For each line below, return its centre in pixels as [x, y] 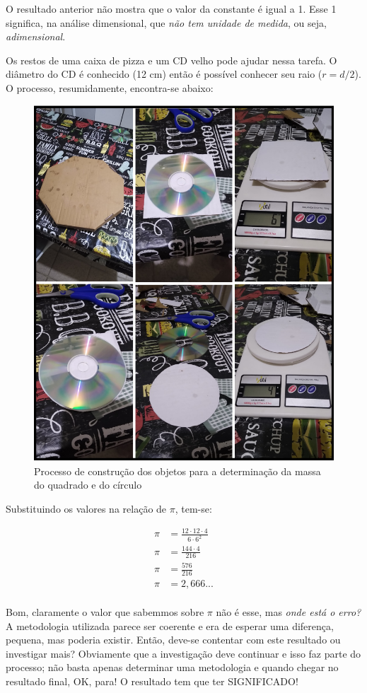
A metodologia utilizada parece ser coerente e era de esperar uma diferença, [170, 625]
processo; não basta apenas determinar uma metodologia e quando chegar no [172, 667]
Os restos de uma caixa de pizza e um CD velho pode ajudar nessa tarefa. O [171, 60]
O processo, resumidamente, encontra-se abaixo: [110, 87]
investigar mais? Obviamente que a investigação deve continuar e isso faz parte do [183, 653]
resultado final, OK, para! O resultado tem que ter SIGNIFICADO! [152, 681]
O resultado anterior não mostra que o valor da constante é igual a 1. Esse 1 [171, 8]
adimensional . [36, 36]
